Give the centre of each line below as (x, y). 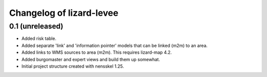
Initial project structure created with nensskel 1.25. (73, 66)
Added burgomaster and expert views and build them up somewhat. (91, 59)
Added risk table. (39, 38)
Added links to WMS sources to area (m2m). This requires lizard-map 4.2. (97, 52)
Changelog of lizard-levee (64, 13)
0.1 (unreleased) (36, 26)
